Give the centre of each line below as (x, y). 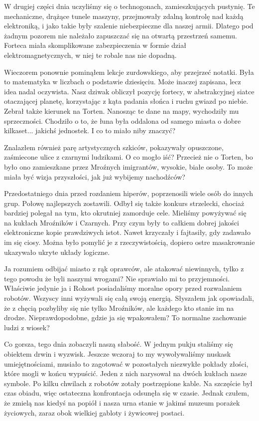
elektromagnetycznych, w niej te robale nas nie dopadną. (90, 55)
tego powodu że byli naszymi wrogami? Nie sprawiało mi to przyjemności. (117, 278)
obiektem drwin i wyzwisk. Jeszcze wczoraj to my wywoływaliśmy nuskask (118, 354)
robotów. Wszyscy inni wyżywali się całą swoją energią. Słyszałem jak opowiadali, (129, 298)
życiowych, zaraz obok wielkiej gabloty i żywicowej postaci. (94, 412)
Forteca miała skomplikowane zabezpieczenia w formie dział (95, 45)
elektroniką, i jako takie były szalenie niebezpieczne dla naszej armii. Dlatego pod (129, 26)
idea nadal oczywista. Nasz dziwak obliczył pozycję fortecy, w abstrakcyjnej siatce (129, 91)
